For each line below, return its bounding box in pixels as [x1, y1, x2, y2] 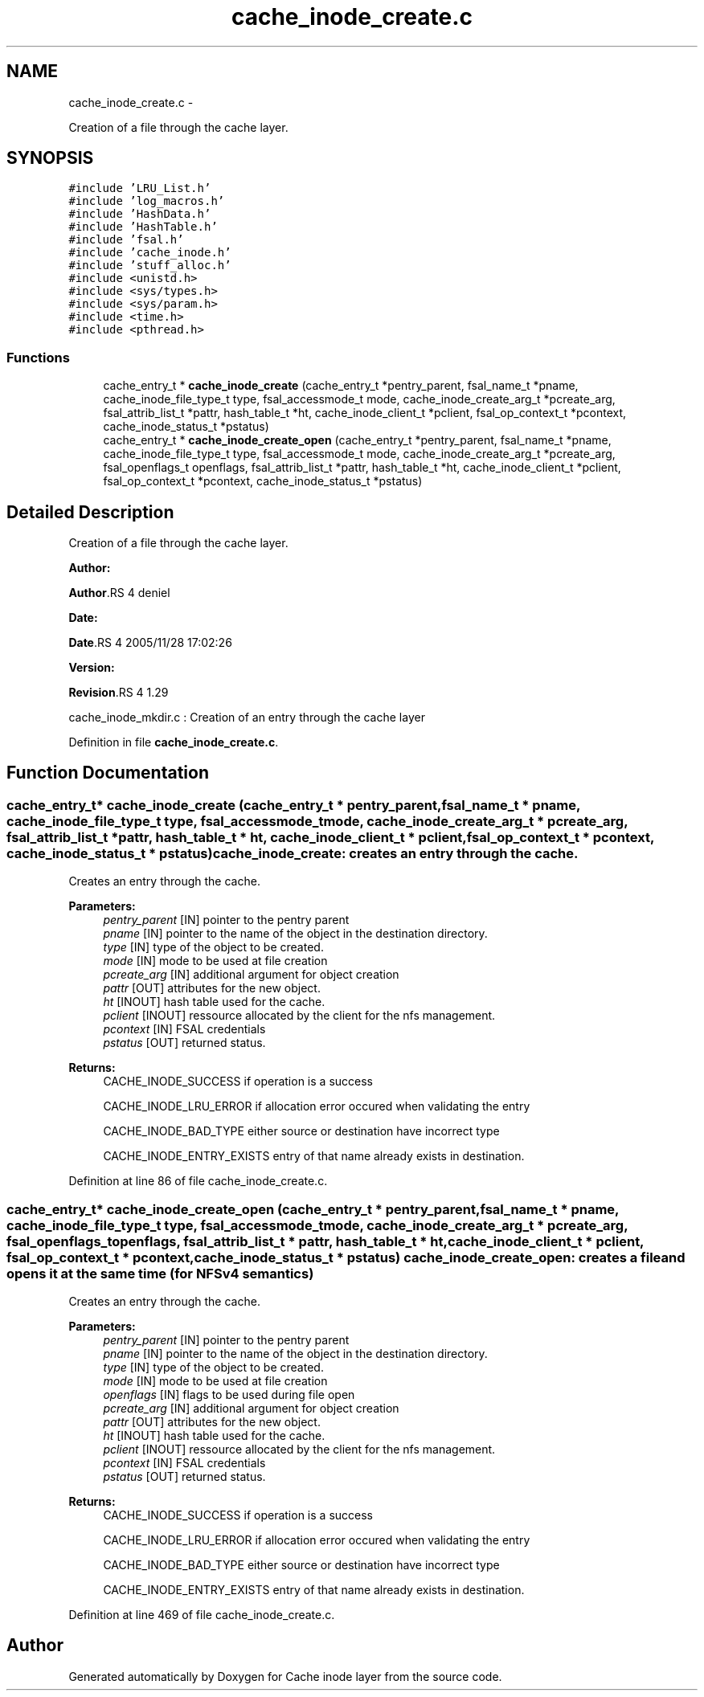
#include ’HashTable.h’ [68, 220, 218, 234]
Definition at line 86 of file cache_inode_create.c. [68, 1174, 328, 1188]
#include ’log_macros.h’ [68, 194, 225, 208]
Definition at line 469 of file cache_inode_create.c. [68, 1608, 335, 1621]
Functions [6, 349, 70, 366]
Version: [68, 660, 115, 675]
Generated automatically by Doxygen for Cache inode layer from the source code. [68, 1669, 502, 1683]
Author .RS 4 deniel [68, 586, 170, 600]
